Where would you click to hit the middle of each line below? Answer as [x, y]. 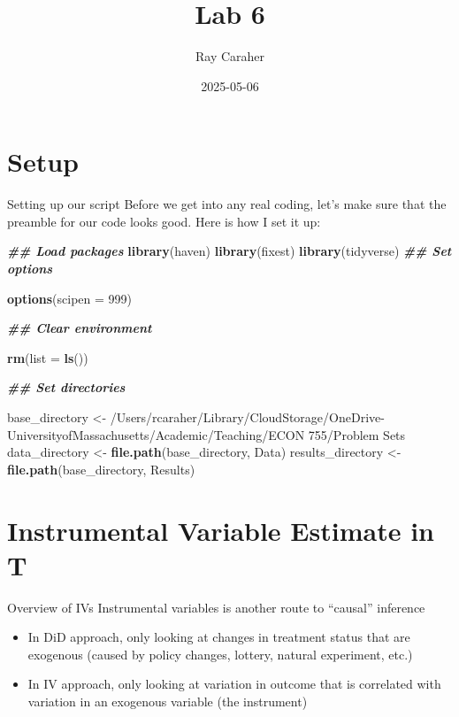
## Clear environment [80, 328]
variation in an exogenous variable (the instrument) [168, 702]
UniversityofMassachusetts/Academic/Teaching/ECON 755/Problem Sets [207, 434]
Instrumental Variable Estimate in [221, 530]
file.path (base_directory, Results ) [101, 469]
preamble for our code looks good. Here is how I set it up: [164, 221]
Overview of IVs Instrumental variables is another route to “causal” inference [216, 607]
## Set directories [66, 387]
